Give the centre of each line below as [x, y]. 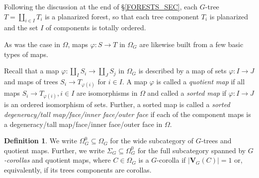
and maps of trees [31, 81]
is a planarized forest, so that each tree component [122, 16]
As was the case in [32, 44]
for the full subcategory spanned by [192, 150]
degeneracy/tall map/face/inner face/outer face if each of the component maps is [128, 114]
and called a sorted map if [187, 93]
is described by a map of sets [182, 71]
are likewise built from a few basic [191, 44]
